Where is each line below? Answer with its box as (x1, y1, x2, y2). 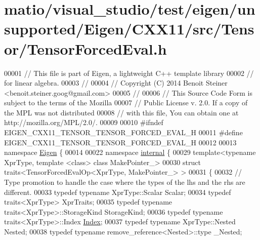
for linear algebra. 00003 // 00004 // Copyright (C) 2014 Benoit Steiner (4, 77, 228, 88)
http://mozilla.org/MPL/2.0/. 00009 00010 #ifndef (4, 117, 163, 128)
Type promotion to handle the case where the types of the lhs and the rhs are (4, 177, 245, 187)
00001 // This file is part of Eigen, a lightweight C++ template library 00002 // (4, 67, 254, 78)
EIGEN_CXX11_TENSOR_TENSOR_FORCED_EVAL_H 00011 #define (4, 127, 243, 138)
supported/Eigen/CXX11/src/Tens (4, 18, 254, 39)
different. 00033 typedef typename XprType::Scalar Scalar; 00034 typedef (4, 186, 231, 197)
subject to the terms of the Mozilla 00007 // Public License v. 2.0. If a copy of (4, 97, 248, 108)
